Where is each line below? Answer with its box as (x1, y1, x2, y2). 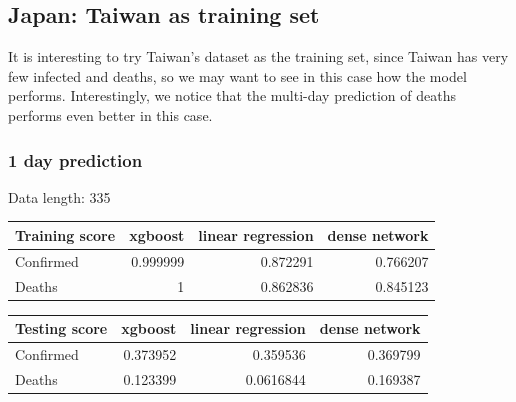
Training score (15, 224, 116, 245)
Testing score (15, 318, 108, 339)
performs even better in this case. (8, 104, 213, 125)
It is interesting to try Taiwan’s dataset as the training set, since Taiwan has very (8, 46, 509, 67)
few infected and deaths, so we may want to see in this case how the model (8, 65, 467, 86)
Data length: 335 (8, 186, 111, 207)
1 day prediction (8, 147, 143, 172)
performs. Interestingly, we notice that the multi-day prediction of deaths (8, 85, 457, 106)
